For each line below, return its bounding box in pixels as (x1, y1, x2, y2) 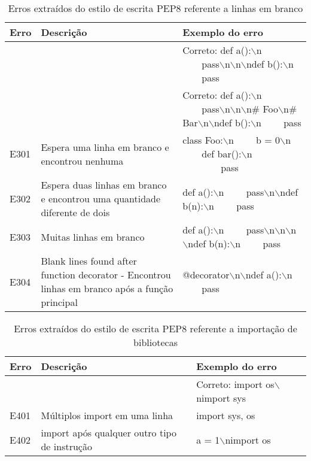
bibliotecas (133, 335, 178, 349)
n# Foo (246, 102, 278, 116)
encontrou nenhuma (41, 153, 124, 168)
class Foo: (182, 133, 223, 147)
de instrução (41, 439, 92, 453)
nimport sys (196, 391, 246, 405)
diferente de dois (41, 205, 110, 219)
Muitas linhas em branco (41, 229, 145, 244)
